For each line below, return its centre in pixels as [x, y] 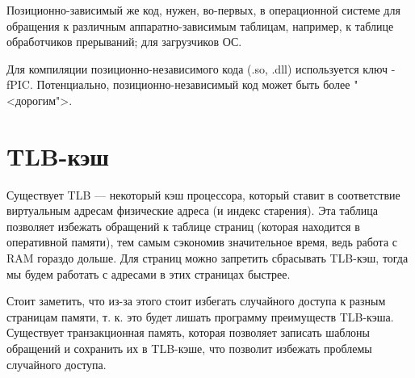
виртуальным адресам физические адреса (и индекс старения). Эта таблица [193, 210]
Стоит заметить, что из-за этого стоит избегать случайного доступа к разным [196, 301]
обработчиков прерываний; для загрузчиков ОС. [124, 42]
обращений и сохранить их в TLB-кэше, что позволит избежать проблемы [189, 349]
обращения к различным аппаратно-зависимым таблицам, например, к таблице [200, 25]
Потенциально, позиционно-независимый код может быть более [193, 84]
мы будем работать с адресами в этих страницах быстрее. [149, 273]
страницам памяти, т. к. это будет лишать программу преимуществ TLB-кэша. [200, 316]
